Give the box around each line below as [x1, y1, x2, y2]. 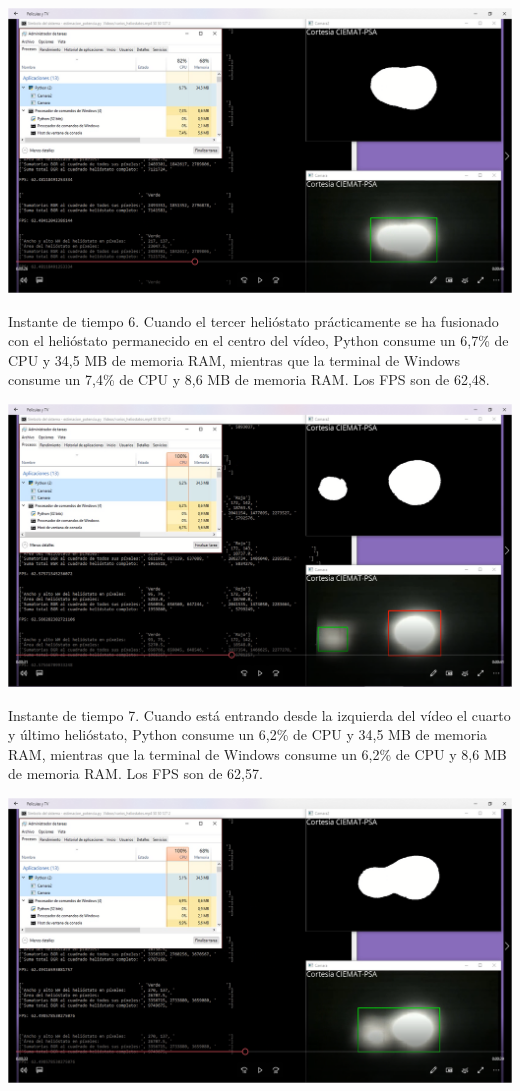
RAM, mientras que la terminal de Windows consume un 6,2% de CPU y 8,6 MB [8, 743, 507, 764]
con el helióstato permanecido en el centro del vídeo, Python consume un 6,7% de [8, 330, 509, 351]
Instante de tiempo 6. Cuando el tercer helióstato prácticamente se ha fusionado [8, 310, 499, 331]
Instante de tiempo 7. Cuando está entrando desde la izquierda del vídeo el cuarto [8, 704, 511, 725]
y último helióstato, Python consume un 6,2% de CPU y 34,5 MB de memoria [8, 724, 488, 745]
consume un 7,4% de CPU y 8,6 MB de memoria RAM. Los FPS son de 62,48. [8, 369, 490, 390]
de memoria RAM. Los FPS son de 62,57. [8, 763, 263, 784]
